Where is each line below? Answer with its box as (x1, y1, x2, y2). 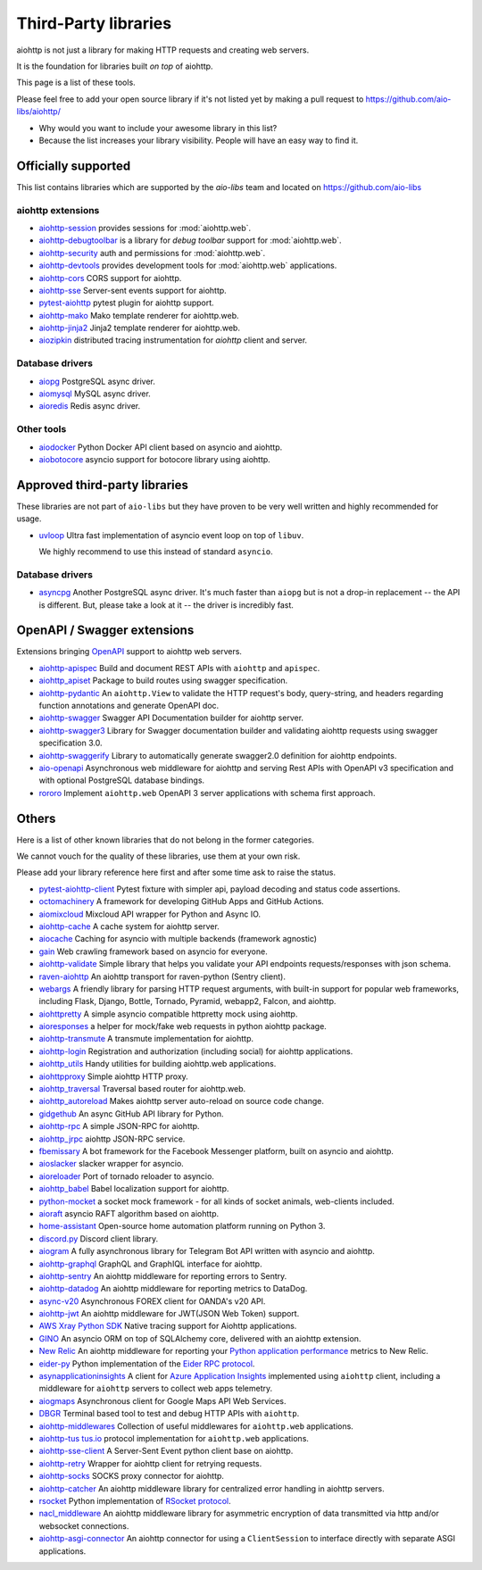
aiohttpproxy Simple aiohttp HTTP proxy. (38, 1071, 189, 1082)
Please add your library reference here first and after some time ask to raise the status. (16, 867, 337, 878)
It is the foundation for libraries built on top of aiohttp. (16, 61, 213, 71)
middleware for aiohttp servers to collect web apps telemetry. (38, 1383, 273, 1394)
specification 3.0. (38, 737, 103, 749)
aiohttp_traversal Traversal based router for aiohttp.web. (38, 1084, 246, 1094)
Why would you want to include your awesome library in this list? (38, 122, 278, 133)
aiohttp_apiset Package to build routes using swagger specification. (38, 675, 288, 686)
